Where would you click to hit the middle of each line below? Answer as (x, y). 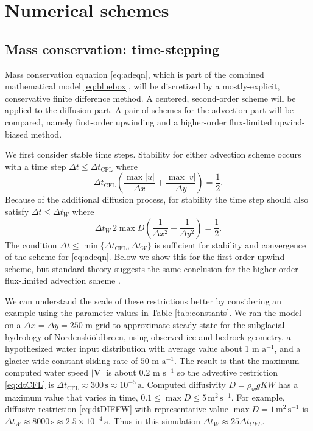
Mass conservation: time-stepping (112, 48)
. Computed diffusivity (184, 384)
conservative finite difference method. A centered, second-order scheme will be (150, 98)
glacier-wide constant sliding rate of (72, 360)
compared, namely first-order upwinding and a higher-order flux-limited (139, 121)
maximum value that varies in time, (72, 397)
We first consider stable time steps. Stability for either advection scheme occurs (153, 154)
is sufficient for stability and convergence (230, 244)
